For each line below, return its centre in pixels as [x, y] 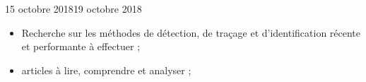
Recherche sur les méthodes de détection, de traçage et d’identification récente [191, 32]
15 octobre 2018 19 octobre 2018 [73, 8]
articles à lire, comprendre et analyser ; [106, 70]
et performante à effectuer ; [81, 46]
